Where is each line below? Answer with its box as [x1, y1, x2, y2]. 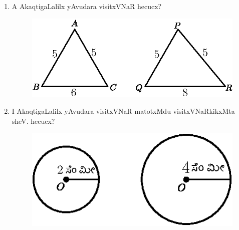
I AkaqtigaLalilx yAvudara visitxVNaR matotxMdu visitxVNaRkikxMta [12, 106, 235, 116]
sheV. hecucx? [12, 115, 55, 126]
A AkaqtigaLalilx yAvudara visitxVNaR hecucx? [12, 1, 162, 11]
